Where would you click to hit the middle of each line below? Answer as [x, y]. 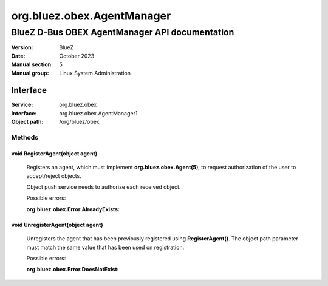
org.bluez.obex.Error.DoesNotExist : [73, 270]
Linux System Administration [95, 73]
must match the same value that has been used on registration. [105, 247]
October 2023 [77, 56]
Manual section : [32, 64]
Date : [18, 56]
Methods [25, 138]
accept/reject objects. [54, 175]
